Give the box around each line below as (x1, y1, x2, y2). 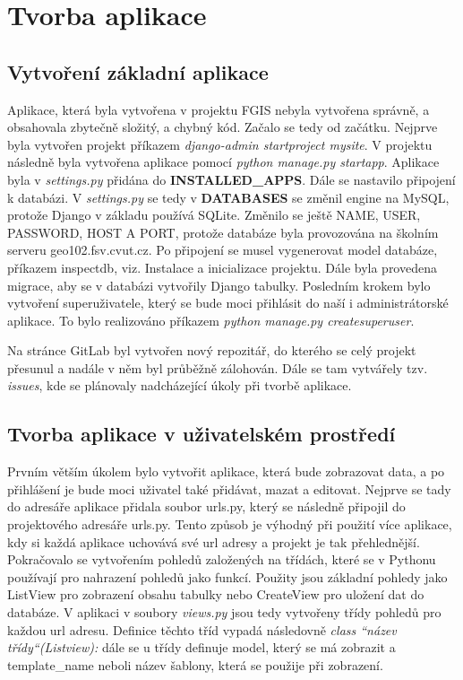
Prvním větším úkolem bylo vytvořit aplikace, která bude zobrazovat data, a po (7, 462, 445, 481)
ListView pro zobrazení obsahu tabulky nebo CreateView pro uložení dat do (7, 585, 424, 604)
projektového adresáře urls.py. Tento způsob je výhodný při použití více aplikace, (7, 515, 452, 534)
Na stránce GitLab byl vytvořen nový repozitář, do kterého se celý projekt (7, 341, 416, 360)
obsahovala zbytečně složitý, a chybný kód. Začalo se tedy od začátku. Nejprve (7, 118, 438, 136)
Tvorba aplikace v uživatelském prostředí (7, 420, 396, 448)
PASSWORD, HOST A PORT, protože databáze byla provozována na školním (7, 222, 439, 241)
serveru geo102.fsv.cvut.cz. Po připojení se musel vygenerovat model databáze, (7, 240, 438, 259)
